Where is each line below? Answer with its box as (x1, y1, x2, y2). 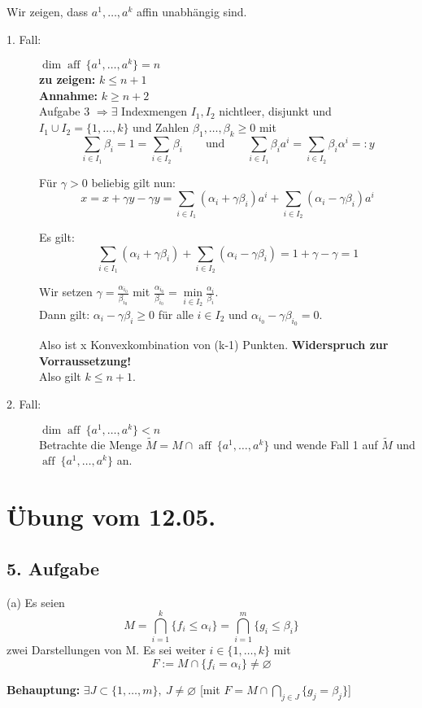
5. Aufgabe (7, 555, 100, 580)
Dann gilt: (39, 305, 90, 322)
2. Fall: (7, 395, 41, 412)
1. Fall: (7, 30, 41, 47)
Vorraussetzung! (39, 352, 132, 369)
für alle (158, 305, 194, 322)
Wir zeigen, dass (7, 3, 89, 20)
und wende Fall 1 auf (272, 435, 378, 452)
